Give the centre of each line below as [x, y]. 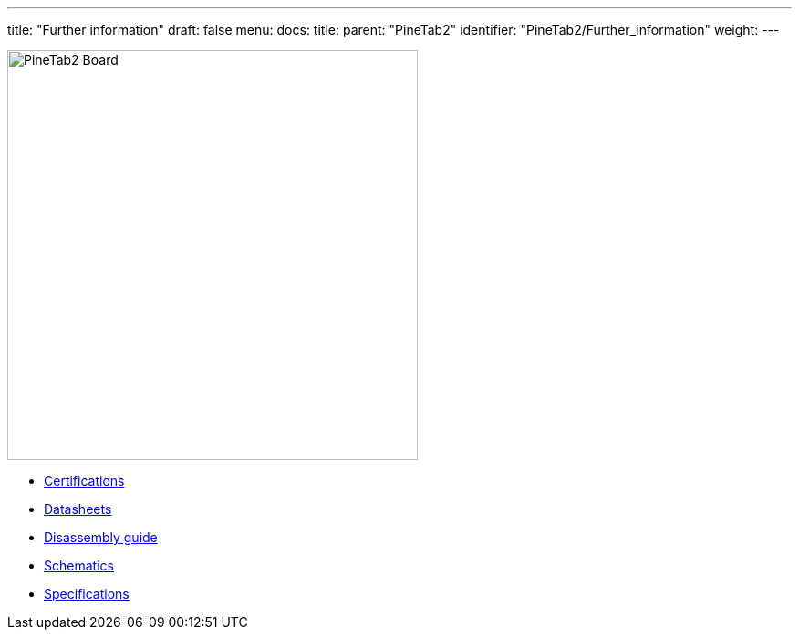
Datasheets [78, 509]
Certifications [84, 481]
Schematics [79, 565]
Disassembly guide [101, 537]
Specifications [87, 594]
